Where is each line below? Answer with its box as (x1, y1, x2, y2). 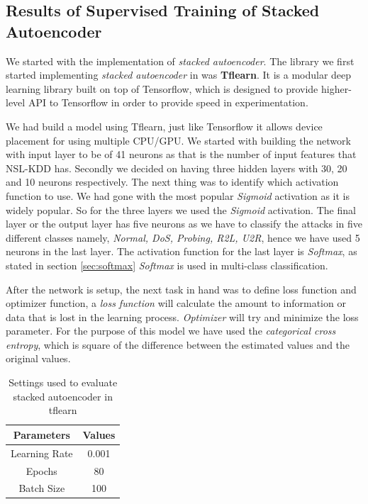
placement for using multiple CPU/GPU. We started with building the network (6, 133, 351, 147)
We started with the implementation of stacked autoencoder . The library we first (6, 53, 355, 68)
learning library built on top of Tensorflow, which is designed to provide (6, 81, 318, 96)
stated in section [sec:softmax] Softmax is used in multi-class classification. (6, 257, 328, 272)
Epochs (26, 463, 57, 478)
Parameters (13, 427, 70, 442)
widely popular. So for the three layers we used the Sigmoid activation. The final (6, 202, 356, 217)
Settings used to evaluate (9, 375, 118, 390)
